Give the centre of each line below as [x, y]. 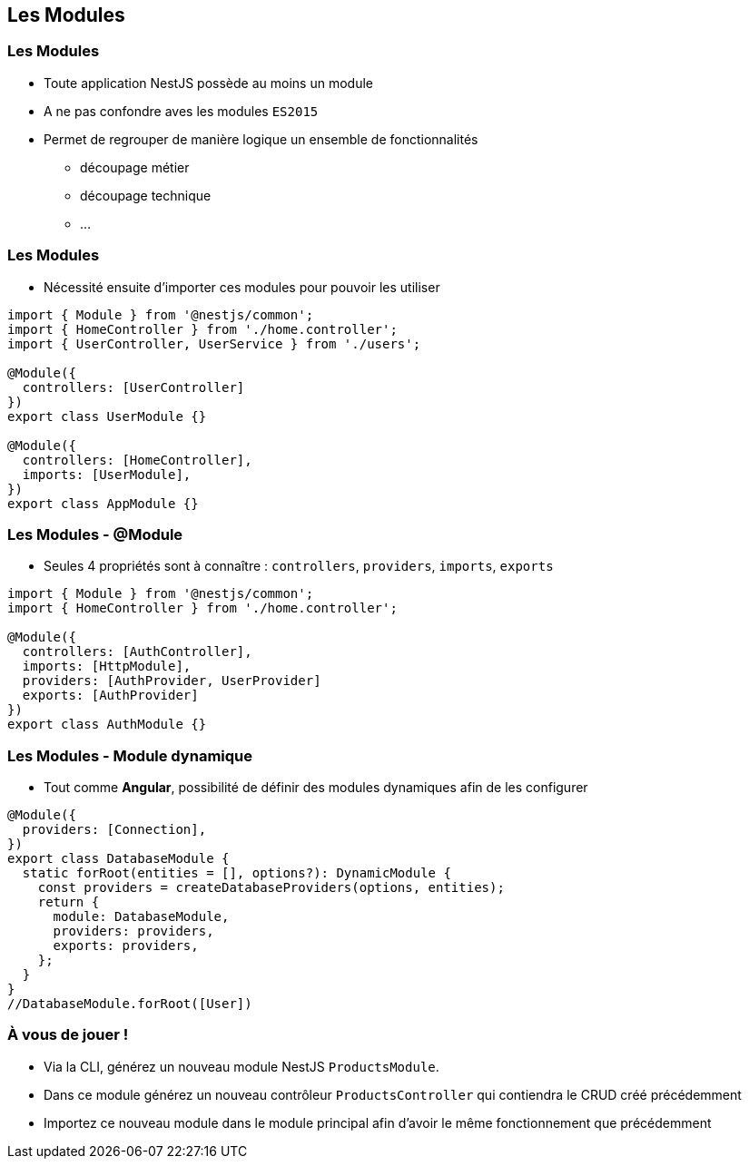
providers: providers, [133, 931]
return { [69, 902]
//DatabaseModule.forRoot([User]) [130, 1004]
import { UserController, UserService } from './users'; [214, 343]
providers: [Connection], [114, 830]
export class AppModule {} [103, 503]
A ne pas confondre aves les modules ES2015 [181, 111]
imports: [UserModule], [107, 474]
